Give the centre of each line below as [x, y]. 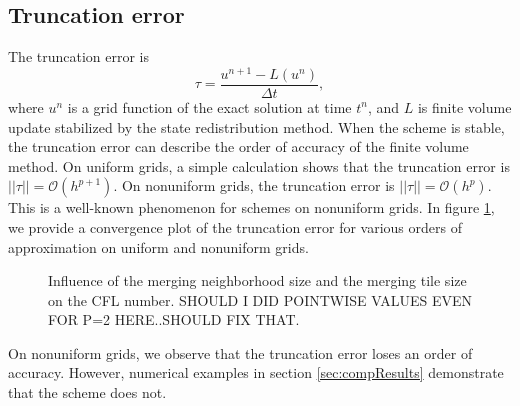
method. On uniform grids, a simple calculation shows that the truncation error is [259, 165]
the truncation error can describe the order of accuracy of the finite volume [238, 146]
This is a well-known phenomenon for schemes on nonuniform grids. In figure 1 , [251, 207]
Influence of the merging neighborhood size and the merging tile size [257, 280]
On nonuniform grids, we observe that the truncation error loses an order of [240, 352]
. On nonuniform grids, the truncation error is [254, 185]
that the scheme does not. [87, 392]
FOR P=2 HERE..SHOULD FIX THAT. [174, 319]
